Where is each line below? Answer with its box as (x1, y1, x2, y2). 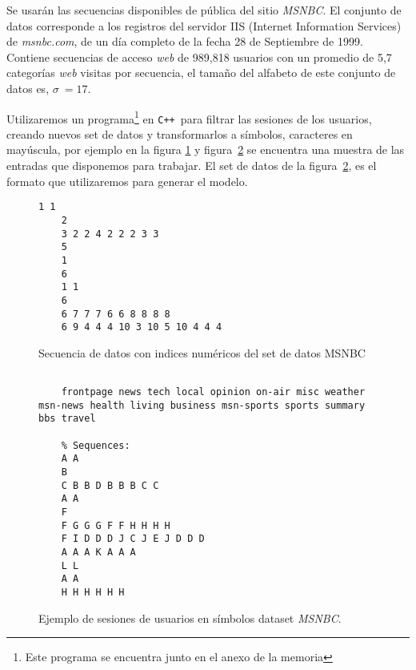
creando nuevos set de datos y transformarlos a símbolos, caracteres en (6, 125, 353, 142)
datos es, (6, 79, 50, 96)
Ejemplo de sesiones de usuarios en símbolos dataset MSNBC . (38, 609, 342, 626)
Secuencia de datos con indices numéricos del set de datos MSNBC (38, 344, 366, 361)
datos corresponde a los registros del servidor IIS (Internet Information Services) (6, 17, 402, 34)
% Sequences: (61, 439, 130, 451)
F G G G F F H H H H (61, 519, 170, 531)
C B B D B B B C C (61, 479, 159, 491)
